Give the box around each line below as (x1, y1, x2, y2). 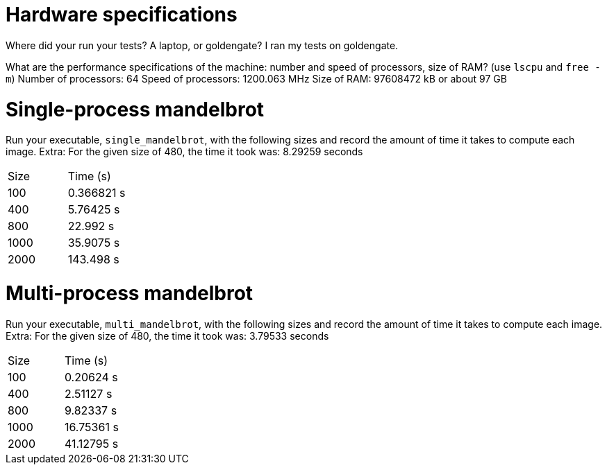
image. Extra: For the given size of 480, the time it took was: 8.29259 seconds (6, 146, 363, 158)
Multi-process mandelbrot (6, 281, 253, 305)
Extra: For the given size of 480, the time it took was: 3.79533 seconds (6, 329, 329, 342)
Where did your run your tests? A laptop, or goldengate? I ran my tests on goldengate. (6, 39, 399, 51)
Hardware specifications (6, 3, 238, 26)
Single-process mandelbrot (6, 97, 265, 121)
